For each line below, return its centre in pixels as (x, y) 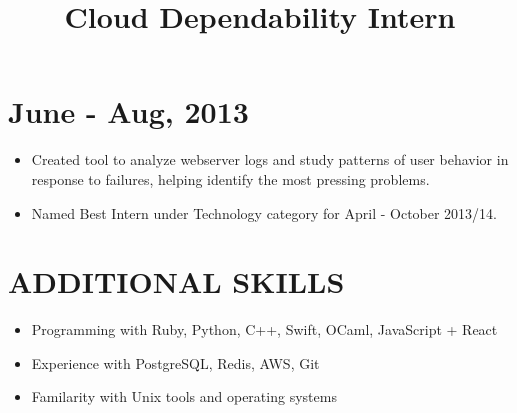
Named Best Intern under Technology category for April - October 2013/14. (264, 212)
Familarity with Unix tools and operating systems (184, 396)
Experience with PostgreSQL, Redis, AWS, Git (175, 362)
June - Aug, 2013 (128, 111)
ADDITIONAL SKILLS (176, 281)
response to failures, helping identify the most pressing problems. (230, 178)
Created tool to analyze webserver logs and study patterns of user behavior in (270, 159)
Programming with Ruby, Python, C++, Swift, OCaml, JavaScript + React (264, 329)
